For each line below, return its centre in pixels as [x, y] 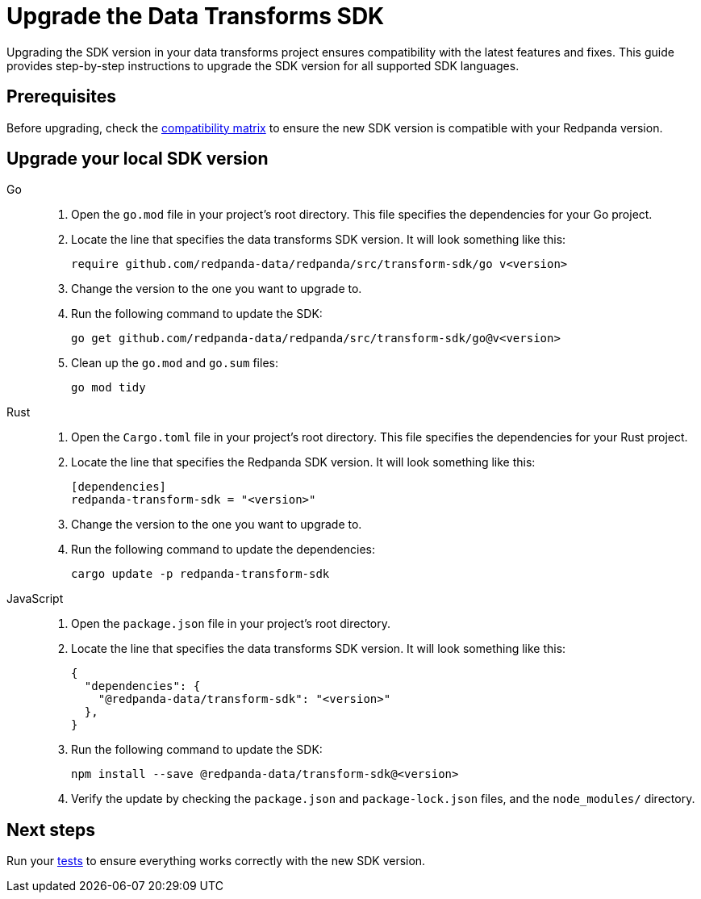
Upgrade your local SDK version [138, 159]
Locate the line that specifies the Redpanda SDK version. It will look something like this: [303, 462]
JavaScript [35, 599]
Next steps [51, 830]
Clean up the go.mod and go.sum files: [175, 363]
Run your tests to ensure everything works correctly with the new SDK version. [216, 861]
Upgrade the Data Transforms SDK [196, 16]
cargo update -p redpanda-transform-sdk [200, 574]
